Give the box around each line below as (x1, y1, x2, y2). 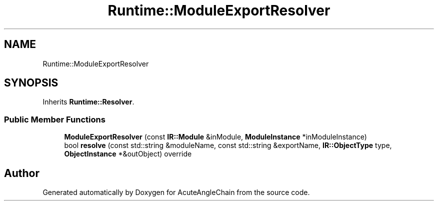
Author (4, 166, 39, 179)
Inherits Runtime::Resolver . (42, 97, 134, 106)
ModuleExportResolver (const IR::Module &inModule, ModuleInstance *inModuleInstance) (64, 132, 367, 141)
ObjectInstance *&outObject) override (64, 149, 192, 158)
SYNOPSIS (4, 76, 58, 89)
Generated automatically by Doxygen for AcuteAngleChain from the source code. (42, 188, 310, 197)
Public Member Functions (4, 114, 105, 124)
